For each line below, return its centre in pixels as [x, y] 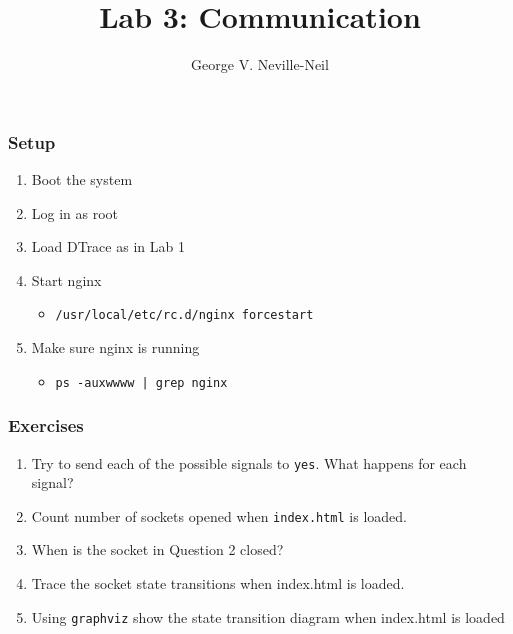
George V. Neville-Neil [260, 64]
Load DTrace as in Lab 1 [108, 246]
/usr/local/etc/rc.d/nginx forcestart [184, 315]
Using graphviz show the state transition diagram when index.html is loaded [268, 616]
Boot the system [82, 179]
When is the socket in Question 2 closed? [157, 549]
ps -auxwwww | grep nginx [141, 382]
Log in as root [75, 212]
